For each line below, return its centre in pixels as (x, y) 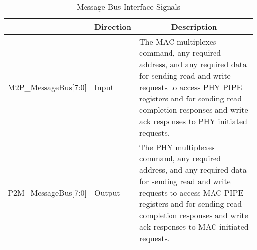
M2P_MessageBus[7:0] (47, 87)
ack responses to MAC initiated (194, 226)
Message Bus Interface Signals (128, 7)
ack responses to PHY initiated (193, 121)
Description (194, 26)
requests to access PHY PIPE (191, 87)
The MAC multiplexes (178, 41)
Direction (113, 26)
